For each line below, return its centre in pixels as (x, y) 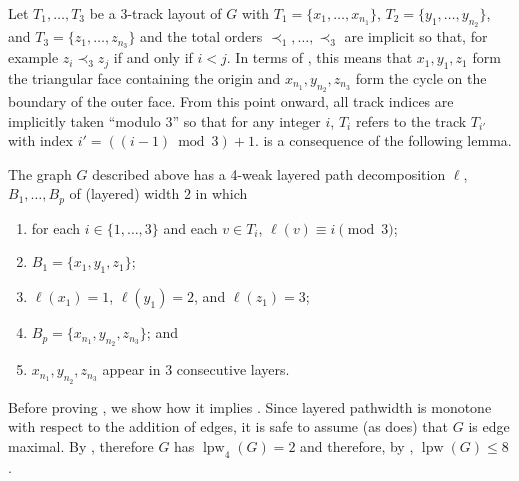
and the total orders (201, 36)
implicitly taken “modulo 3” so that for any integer (164, 120)
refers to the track (411, 120)
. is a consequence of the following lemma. (383, 140)
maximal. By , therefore (81, 445)
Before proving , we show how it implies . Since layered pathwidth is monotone (250, 406)
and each (190, 227)
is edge (489, 426)
